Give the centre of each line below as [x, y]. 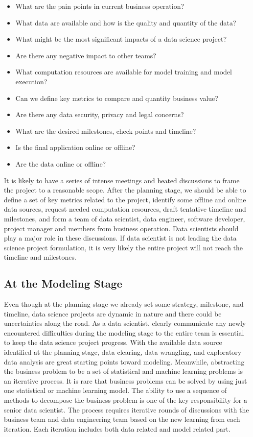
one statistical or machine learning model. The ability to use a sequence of [115, 390]
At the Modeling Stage [63, 283]
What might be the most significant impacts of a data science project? [121, 39]
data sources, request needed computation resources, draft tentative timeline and [125, 209]
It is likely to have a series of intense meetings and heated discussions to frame [122, 180]
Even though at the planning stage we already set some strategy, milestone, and [124, 304]
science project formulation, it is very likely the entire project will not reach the [124, 247]
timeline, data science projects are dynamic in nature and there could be [113, 313]
